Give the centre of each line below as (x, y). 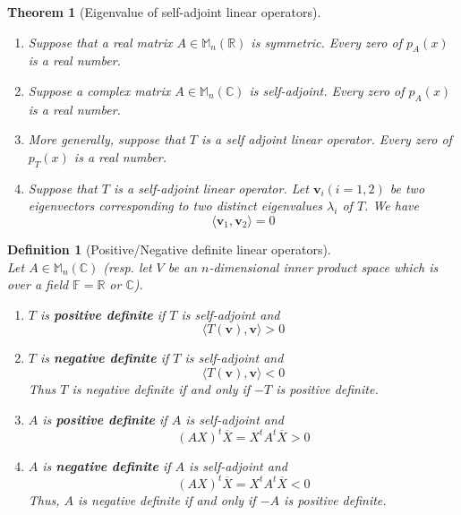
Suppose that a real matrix (100, 42)
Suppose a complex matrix (99, 90)
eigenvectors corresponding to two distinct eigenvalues (175, 206)
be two (407, 188)
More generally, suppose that (107, 139)
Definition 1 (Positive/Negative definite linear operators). (169, 249)
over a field (38, 284)
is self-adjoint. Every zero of (327, 90)
